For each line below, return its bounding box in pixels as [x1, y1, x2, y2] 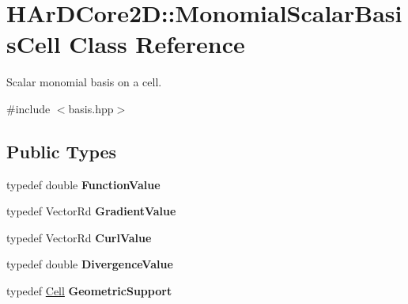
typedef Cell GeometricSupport [6, 283, 172, 299]
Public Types [6, 139, 117, 163]
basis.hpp [68, 100, 114, 116]
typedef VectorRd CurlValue [6, 229, 152, 245]
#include [6, 100, 51, 116]
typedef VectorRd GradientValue [6, 203, 176, 219]
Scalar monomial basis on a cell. [6, 74, 162, 90]
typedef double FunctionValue [6, 176, 161, 192]
